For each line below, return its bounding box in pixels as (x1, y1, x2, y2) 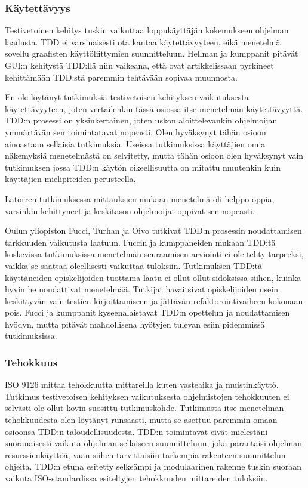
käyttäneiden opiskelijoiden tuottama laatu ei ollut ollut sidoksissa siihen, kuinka (5, 271, 301, 283)
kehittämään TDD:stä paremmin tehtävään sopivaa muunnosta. (5, 70, 238, 83)
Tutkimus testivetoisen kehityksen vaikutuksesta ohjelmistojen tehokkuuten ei (5, 390, 289, 402)
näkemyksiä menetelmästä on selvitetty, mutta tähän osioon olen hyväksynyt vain (5, 149, 304, 162)
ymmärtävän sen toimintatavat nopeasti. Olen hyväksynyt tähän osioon (5, 125, 266, 138)
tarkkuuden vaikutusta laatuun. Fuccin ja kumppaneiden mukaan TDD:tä (5, 236, 276, 248)
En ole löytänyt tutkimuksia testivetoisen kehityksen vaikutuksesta (5, 91, 249, 103)
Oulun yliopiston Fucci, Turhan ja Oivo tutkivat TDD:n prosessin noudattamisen (5, 224, 302, 237)
